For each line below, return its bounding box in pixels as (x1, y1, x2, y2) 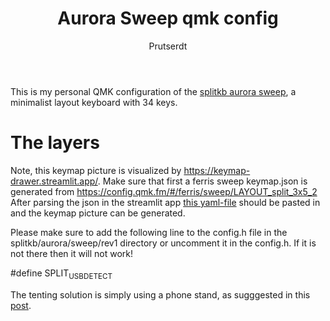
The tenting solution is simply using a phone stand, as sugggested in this (10, 288, 311, 301)
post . (10, 299, 32, 311)
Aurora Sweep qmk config (57, 7, 279, 30)
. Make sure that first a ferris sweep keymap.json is (97, 175, 308, 187)
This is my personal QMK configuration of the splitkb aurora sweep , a (10, 85, 297, 97)
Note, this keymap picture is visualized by (10, 164, 182, 176)
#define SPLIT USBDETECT (10, 267, 113, 281)
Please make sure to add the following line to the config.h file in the (10, 226, 288, 238)
